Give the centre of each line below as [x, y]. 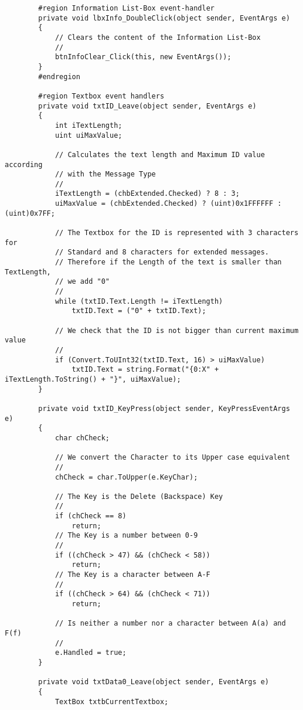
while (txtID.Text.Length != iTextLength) [139, 301]
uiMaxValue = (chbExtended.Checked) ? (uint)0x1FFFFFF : [168, 204]
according [24, 164]
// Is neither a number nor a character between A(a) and [170, 624]
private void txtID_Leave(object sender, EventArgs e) [147, 106]
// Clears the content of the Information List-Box [158, 37]
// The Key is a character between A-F [132, 575]
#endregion [59, 77]
